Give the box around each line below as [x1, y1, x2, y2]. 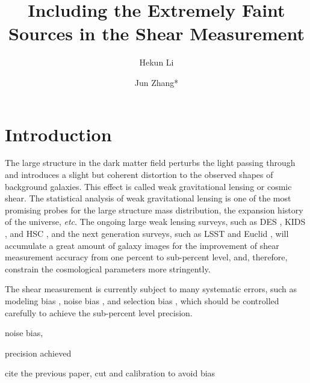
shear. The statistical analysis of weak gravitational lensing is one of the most [5, 192, 291, 204]
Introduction [5, 121, 112, 146]
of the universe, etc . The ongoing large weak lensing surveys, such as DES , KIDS [5, 215, 306, 228]
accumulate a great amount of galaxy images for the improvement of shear [5, 239, 279, 251]
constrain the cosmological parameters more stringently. [5, 262, 211, 275]
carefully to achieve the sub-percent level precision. [5, 306, 193, 319]
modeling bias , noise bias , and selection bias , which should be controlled [5, 294, 279, 307]
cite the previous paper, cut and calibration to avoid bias [5, 367, 215, 379]
